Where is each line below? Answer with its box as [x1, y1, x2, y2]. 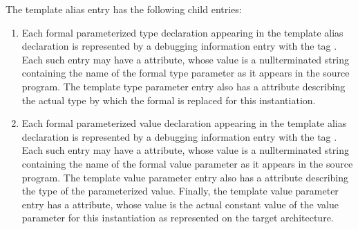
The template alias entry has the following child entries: [6, 2, 242, 16]
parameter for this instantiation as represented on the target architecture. [21, 210, 334, 225]
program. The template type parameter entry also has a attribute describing [21, 79, 346, 93]
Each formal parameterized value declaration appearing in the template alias [21, 116, 347, 130]
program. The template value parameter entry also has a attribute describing [21, 170, 349, 184]
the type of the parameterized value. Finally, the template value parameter [21, 183, 339, 198]
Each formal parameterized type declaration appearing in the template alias [21, 25, 343, 39]
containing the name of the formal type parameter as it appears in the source [21, 66, 350, 80]
